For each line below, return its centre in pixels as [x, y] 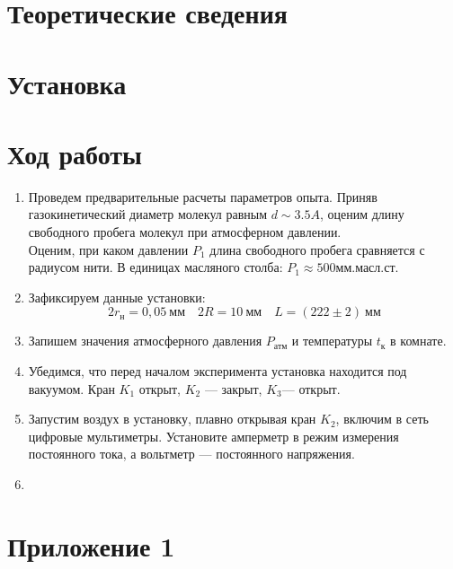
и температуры [332, 341]
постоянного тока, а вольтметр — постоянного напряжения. [191, 454]
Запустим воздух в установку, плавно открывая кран [172, 419]
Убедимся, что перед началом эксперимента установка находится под [218, 371]
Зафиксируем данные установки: [117, 297]
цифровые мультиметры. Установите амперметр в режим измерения [213, 436]
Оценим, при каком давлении [108, 249]
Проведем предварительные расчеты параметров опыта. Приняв [203, 196]
